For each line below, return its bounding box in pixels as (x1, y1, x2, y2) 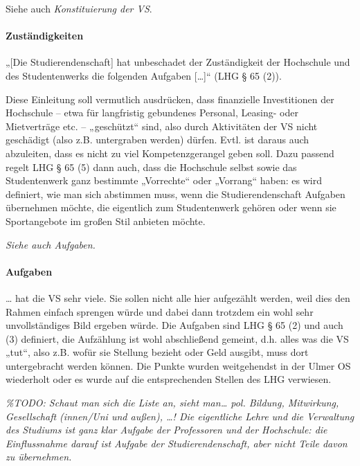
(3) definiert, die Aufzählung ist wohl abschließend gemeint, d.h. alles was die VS (6, 331, 349, 346)
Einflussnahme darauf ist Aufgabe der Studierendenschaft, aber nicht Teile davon (6, 436, 348, 450)
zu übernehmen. (6, 449, 72, 464)
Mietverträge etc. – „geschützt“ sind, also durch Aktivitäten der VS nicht (6, 118, 318, 133)
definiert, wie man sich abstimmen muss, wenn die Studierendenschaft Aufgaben (6, 186, 345, 201)
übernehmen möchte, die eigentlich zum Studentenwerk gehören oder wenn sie (6, 200, 336, 215)
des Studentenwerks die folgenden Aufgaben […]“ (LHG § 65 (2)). (6, 68, 282, 82)
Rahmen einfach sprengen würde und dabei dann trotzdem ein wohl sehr (6, 304, 314, 319)
